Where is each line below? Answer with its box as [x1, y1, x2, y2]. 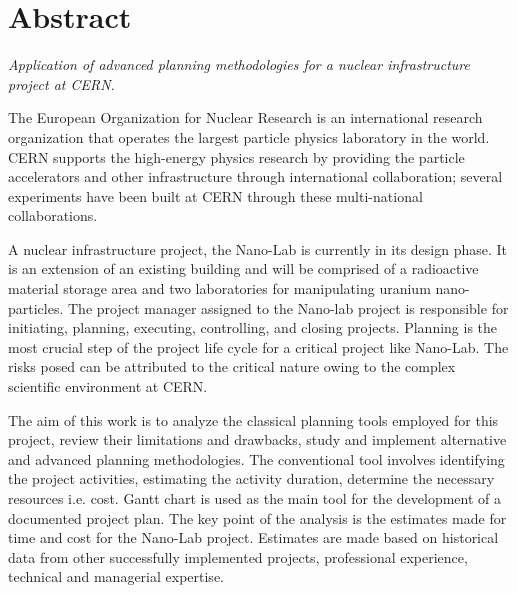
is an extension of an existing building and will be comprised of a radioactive [8, 258, 479, 279]
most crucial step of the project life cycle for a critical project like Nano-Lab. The [8, 336, 509, 357]
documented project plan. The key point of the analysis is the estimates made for [8, 507, 507, 528]
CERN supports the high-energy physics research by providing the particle [8, 146, 465, 167]
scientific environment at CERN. [8, 376, 208, 397]
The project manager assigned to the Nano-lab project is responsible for [68, 297, 509, 318]
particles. [8, 297, 64, 318]
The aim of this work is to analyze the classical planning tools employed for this [8, 409, 499, 430]
